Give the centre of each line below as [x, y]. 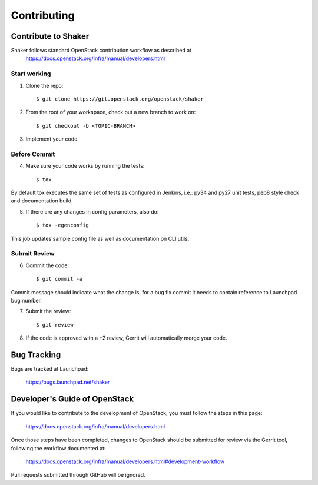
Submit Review [33, 254]
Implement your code [52, 139]
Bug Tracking [36, 355]
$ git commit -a [59, 279]
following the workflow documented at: [58, 448]
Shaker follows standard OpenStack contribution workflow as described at [101, 51]
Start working [31, 74]
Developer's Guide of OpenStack [72, 399]
